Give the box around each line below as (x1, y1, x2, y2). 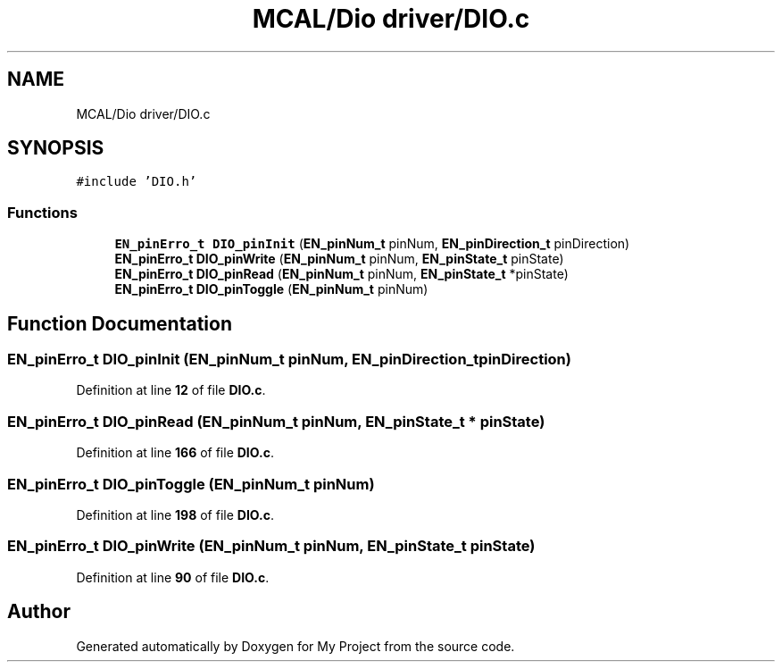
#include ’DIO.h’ (76, 174, 197, 189)
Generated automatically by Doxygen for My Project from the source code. (76, 638, 515, 654)
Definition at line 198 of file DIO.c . (76, 506, 274, 523)
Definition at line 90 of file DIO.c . (76, 569, 270, 585)
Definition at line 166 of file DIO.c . (76, 445, 274, 461)
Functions (7, 203, 78, 222)
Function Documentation (7, 312, 232, 335)
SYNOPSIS (7, 137, 104, 160)
